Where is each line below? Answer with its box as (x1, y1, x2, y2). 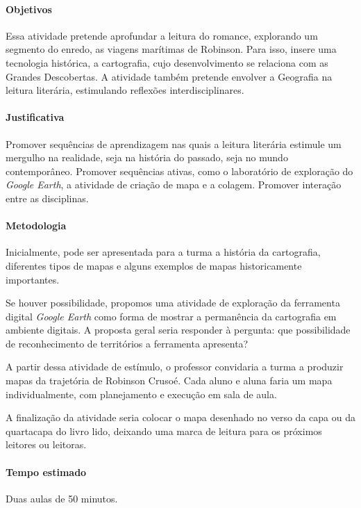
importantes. (6, 272, 60, 286)
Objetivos (6, 1, 52, 16)
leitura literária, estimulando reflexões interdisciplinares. (6, 83, 244, 97)
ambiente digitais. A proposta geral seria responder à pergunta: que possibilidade (6, 322, 351, 337)
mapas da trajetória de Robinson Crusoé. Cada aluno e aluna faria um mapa (6, 373, 333, 388)
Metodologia (6, 218, 67, 233)
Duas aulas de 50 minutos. (6, 491, 118, 505)
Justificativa (6, 110, 65, 124)
